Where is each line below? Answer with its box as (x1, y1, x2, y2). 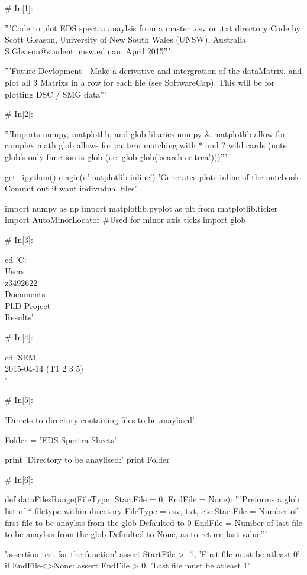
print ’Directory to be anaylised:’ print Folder (5, 453, 170, 466)
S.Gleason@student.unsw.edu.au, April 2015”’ (5, 44, 171, 57)
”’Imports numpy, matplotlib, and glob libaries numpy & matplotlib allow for (5, 127, 286, 139)
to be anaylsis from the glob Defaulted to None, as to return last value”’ (5, 528, 267, 540)
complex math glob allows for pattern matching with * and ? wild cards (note (5, 139, 287, 151)
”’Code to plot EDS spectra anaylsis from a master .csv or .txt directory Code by (5, 21, 300, 34)
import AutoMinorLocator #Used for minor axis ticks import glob (5, 213, 246, 226)
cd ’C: (5, 253, 27, 265)
